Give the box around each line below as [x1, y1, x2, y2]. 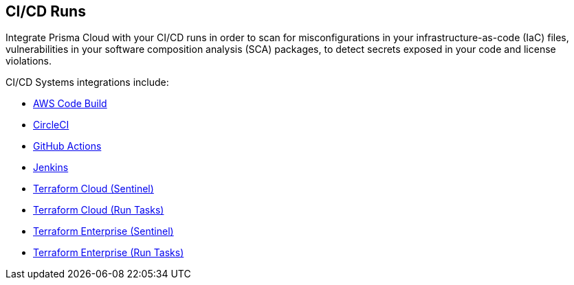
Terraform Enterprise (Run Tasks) [33, 247, 184, 259]
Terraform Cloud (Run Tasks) [33, 204, 164, 216]
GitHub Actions [33, 140, 102, 152]
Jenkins [33, 161, 69, 174]
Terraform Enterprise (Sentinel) [33, 225, 174, 238]
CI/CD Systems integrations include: [5, 76, 169, 89]
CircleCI [33, 119, 69, 131]
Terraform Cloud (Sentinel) [33, 183, 154, 195]
